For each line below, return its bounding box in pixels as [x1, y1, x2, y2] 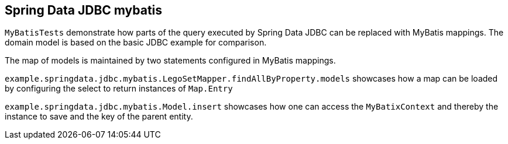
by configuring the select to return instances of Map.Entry [5, 83, 233, 94]
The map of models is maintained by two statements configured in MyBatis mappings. [5, 55, 336, 66]
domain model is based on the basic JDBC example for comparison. [5, 37, 267, 48]
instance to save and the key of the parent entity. [5, 111, 193, 122]
